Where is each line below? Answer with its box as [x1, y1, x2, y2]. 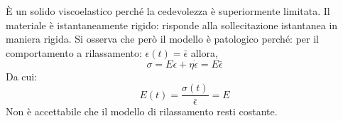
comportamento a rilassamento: [6, 45, 142, 60]
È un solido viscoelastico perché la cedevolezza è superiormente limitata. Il [6, 4, 330, 18]
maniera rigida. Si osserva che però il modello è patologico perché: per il [6, 31, 319, 46]
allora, [190, 45, 218, 60]
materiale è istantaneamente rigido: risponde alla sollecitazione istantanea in [6, 17, 338, 32]
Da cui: [6, 68, 38, 83]
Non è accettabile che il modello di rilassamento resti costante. [6, 104, 278, 119]
